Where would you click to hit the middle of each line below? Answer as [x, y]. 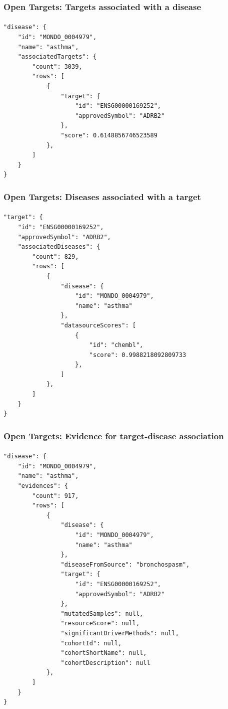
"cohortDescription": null [105, 663]
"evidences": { [43, 486]
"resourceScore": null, [100, 624]
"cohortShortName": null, [104, 653]
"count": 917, [55, 496]
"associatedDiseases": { [59, 247]
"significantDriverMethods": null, [120, 633]
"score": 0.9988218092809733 [138, 355]
